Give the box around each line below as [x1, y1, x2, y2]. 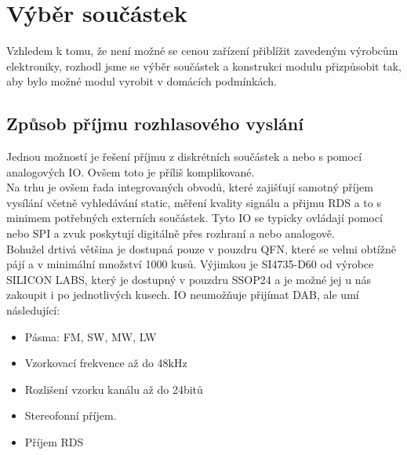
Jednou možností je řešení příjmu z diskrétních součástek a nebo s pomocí [6, 148, 362, 165]
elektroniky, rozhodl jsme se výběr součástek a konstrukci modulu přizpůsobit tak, [6, 57, 402, 74]
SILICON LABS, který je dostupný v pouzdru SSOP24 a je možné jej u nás [6, 271, 371, 287]
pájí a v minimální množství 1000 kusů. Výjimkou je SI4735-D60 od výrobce [6, 256, 374, 272]
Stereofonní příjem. [24, 407, 117, 424]
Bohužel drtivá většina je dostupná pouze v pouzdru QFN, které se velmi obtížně [6, 240, 396, 257]
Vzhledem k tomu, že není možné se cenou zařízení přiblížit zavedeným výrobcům [6, 42, 398, 59]
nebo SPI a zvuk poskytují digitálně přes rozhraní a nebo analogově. [6, 225, 335, 242]
